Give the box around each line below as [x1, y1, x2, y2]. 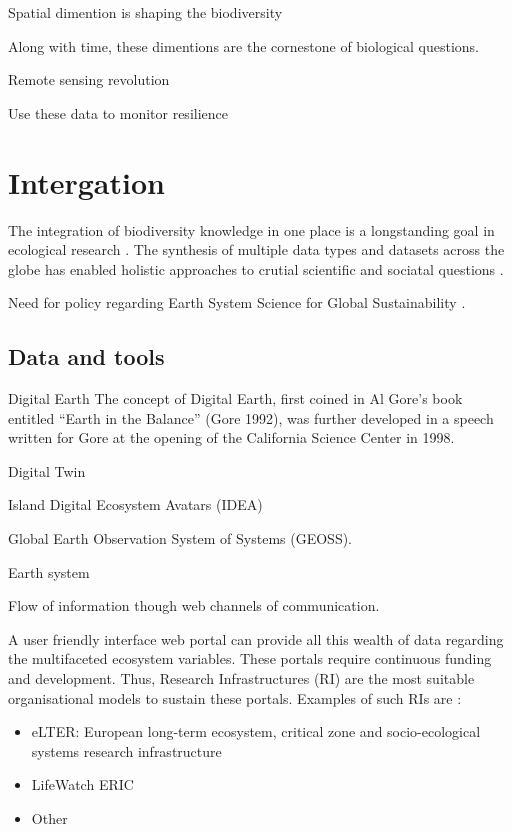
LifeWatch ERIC [31, 774, 134, 795]
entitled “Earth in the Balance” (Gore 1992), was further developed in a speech [8, 407, 494, 428]
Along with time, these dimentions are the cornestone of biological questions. [8, 35, 480, 56]
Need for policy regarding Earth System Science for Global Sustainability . [8, 292, 466, 313]
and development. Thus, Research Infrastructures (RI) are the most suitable [8, 668, 475, 689]
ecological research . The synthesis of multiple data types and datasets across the [8, 239, 505, 260]
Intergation [8, 161, 165, 202]
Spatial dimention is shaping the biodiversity [8, 2, 283, 22]
